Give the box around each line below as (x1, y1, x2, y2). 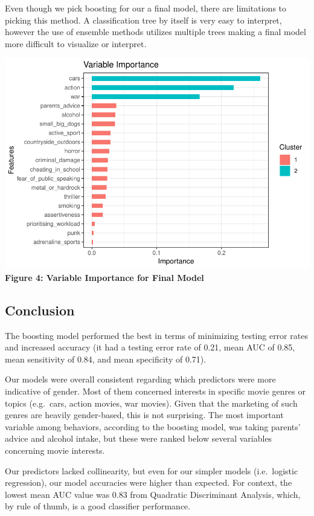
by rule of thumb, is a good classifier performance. (5, 500, 191, 512)
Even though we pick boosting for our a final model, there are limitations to (5, 2, 287, 14)
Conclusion (5, 300, 75, 319)
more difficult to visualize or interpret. (5, 37, 147, 50)
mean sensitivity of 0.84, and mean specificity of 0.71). (5, 352, 207, 365)
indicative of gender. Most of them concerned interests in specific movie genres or (5, 385, 306, 398)
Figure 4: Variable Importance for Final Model (5, 271, 204, 283)
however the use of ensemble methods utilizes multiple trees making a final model (5, 25, 306, 38)
